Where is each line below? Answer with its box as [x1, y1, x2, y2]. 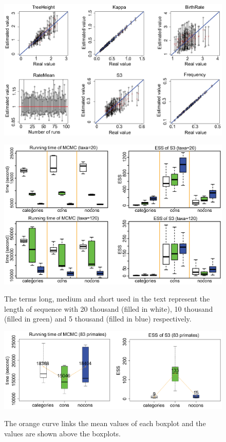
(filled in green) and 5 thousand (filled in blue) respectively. [4, 313, 192, 324]
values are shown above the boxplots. [4, 428, 121, 439]
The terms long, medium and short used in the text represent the [4, 293, 210, 304]
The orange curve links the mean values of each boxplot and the [4, 418, 206, 429]
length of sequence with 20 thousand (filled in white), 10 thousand [4, 303, 213, 314]
